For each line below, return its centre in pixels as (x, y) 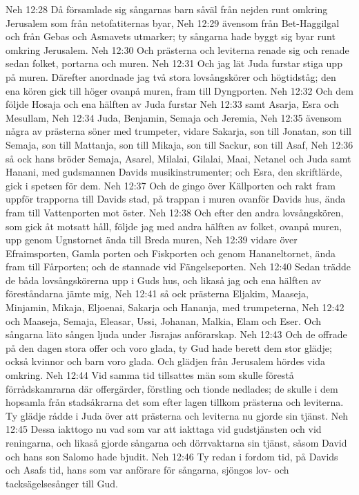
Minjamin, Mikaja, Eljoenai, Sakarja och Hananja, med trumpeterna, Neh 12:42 (175, 307)
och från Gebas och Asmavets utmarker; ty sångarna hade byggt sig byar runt (171, 36)
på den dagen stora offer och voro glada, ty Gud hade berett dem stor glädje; (169, 347)
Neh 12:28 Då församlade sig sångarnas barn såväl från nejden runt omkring (167, 9)
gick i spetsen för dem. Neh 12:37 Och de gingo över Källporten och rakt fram (171, 185)
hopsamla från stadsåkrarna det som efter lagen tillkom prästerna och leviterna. (175, 402)
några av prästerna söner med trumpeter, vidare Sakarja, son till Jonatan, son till (178, 131)
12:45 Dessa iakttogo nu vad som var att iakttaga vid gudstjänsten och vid (164, 429)
